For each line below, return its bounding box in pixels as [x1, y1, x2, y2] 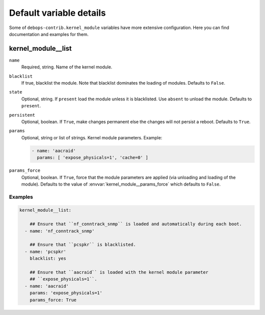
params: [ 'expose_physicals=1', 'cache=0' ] [37, 155, 148, 160]
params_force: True [29, 297, 77, 303]
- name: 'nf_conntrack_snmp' [25, 228, 95, 234]
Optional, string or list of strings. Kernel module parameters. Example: [21, 134, 162, 140]
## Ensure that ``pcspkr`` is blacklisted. [29, 242, 136, 248]
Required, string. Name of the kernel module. [21, 64, 112, 70]
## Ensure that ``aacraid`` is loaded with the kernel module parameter [29, 269, 209, 275]
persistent [9, 112, 35, 118]
